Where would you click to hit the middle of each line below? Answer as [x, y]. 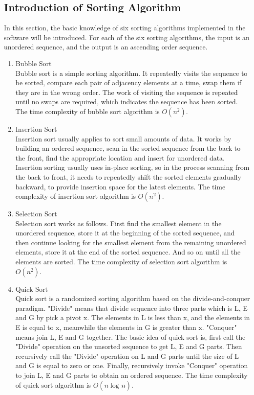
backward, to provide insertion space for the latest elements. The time [120, 186]
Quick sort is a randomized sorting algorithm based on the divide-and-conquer [133, 298]
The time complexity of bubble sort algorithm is [87, 111]
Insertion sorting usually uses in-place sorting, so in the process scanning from [132, 167]
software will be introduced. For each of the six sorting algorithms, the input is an [127, 37]
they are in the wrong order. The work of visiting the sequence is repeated [127, 92]
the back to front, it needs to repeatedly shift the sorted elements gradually [128, 176]
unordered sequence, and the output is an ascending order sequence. [106, 47]
